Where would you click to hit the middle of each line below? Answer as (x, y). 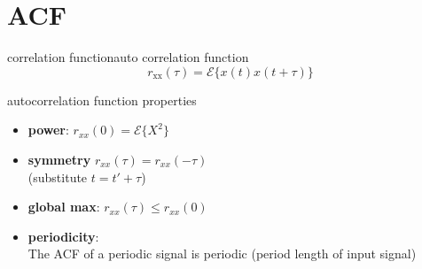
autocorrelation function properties (102, 100)
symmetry (59, 159)
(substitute (58, 177)
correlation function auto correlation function (128, 57)
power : (48, 130)
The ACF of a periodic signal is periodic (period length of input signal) (222, 254)
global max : (64, 207)
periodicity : (63, 236)
